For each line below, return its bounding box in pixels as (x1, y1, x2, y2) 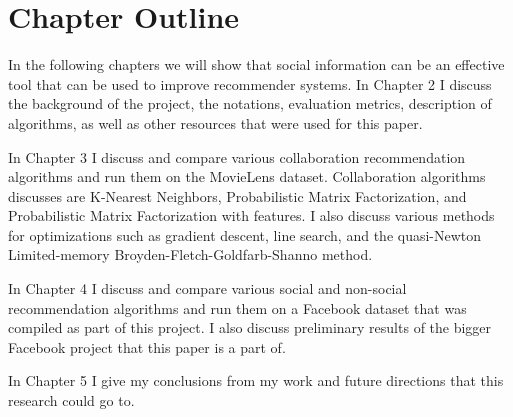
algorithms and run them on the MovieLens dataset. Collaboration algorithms (8, 166, 486, 187)
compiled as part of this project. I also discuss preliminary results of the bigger (8, 317, 492, 338)
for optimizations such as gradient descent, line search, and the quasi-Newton (8, 224, 482, 245)
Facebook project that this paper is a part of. (8, 336, 286, 357)
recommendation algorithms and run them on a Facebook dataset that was (8, 297, 467, 318)
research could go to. (8, 390, 135, 411)
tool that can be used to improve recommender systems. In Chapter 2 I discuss (8, 73, 492, 94)
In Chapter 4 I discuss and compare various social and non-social (8, 278, 407, 299)
